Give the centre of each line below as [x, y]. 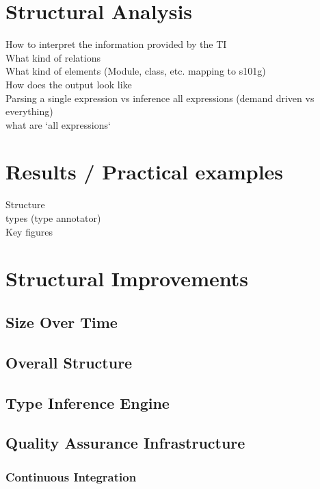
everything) [29, 111]
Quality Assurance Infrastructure [125, 443]
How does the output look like [69, 84]
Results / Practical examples [145, 172]
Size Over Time [62, 322]
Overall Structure [69, 362]
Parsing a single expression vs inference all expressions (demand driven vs [160, 98]
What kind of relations [53, 57]
